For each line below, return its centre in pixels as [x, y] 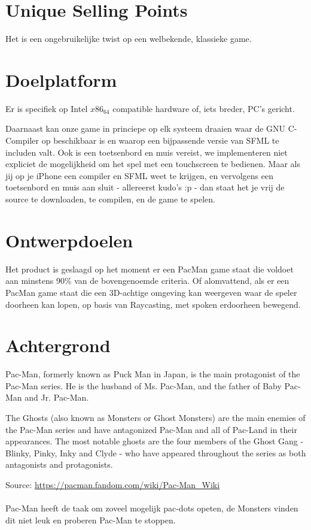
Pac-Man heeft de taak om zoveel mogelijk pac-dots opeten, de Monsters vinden [152, 508]
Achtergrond [58, 345]
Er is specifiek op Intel [47, 108]
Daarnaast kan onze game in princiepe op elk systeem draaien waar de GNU [146, 128]
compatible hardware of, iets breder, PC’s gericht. [204, 108]
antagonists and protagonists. [59, 464]
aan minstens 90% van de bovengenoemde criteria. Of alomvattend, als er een [147, 281]
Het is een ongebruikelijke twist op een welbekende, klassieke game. [129, 39]
